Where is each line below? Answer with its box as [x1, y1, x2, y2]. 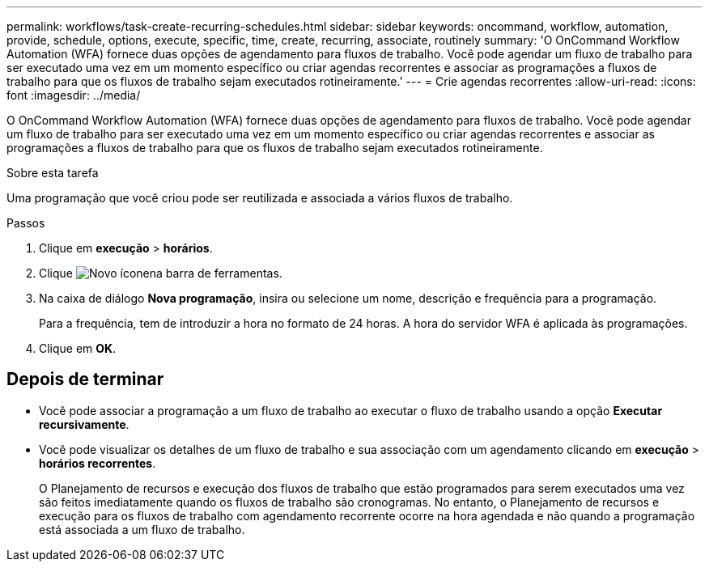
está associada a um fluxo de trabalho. [39, 522, 245, 536]
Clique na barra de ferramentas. [39, 266, 282, 280]
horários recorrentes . [39, 456, 156, 470]
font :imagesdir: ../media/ [6, 88, 141, 102]
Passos [6, 216, 45, 230]
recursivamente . [39, 417, 129, 431]
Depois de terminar [6, 369, 164, 390]
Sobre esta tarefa [6, 166, 99, 180]
